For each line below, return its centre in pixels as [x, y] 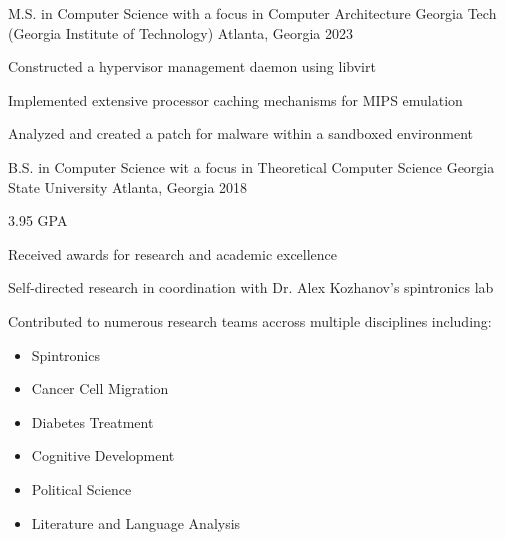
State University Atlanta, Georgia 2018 [128, 186]
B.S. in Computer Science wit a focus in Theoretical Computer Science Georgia [251, 166]
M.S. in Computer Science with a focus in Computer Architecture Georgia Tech [252, 13]
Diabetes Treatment [92, 421]
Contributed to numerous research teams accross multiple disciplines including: [250, 320]
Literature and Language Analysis [136, 522]
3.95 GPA [38, 220]
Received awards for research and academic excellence [173, 253]
